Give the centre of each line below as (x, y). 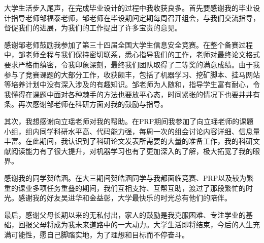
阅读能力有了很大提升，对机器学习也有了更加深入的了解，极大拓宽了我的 (132, 151)
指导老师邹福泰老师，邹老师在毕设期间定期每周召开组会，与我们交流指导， (135, 17)
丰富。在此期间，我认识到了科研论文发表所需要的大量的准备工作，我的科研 (128, 141)
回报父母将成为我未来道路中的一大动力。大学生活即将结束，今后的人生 (135, 225)
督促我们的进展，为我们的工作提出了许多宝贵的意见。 (93, 28)
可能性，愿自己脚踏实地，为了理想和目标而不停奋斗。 (100, 234)
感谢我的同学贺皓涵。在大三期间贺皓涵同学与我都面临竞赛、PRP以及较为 (125, 177)
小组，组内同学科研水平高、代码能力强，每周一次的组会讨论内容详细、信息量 (132, 131)
